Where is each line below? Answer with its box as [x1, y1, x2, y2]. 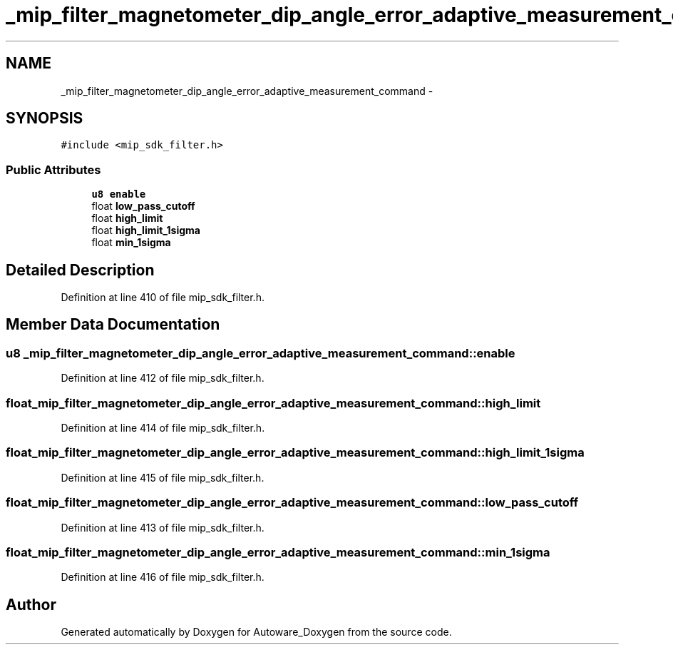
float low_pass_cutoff [91, 200, 195, 213]
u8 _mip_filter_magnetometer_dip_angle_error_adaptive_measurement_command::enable [6, 345, 515, 360]
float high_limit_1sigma [91, 224, 200, 237]
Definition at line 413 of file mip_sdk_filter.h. [61, 521, 264, 534]
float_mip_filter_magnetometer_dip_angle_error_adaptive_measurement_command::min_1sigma [6, 544, 550, 559]
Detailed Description [6, 260, 155, 279]
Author [6, 595, 56, 614]
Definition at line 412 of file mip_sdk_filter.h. [61, 372, 264, 385]
